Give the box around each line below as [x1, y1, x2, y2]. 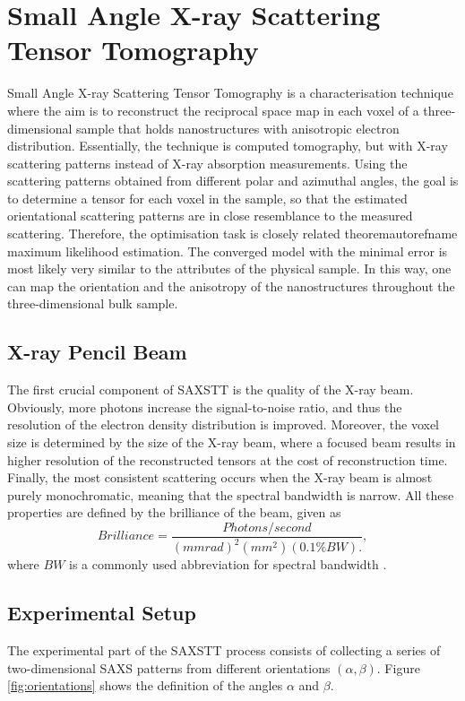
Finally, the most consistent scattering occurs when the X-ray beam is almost [7, 468, 433, 487]
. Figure [376, 658, 420, 677]
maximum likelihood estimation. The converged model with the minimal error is [7, 241, 448, 260]
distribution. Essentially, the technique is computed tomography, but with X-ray [7, 136, 448, 155]
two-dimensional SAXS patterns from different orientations [7, 658, 331, 677]
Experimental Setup [7, 599, 196, 627]
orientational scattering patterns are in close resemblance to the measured [7, 206, 413, 225]
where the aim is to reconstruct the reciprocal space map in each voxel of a [7, 100, 419, 119]
